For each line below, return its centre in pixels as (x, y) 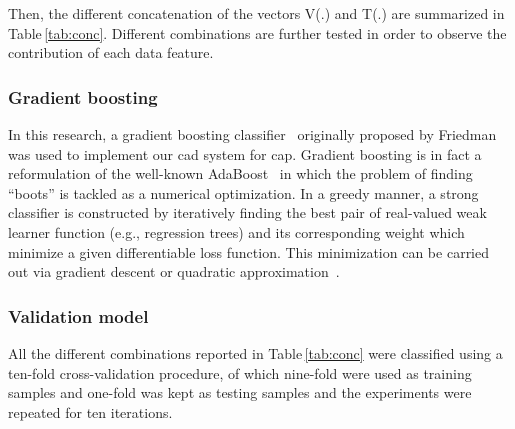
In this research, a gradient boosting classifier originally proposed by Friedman (252, 134)
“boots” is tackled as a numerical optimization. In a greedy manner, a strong (243, 192)
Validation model (78, 315)
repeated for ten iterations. (90, 411)
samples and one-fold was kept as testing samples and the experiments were (240, 392)
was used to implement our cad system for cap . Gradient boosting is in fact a (245, 153)
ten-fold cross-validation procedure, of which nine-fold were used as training (240, 372)
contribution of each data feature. (111, 52)
